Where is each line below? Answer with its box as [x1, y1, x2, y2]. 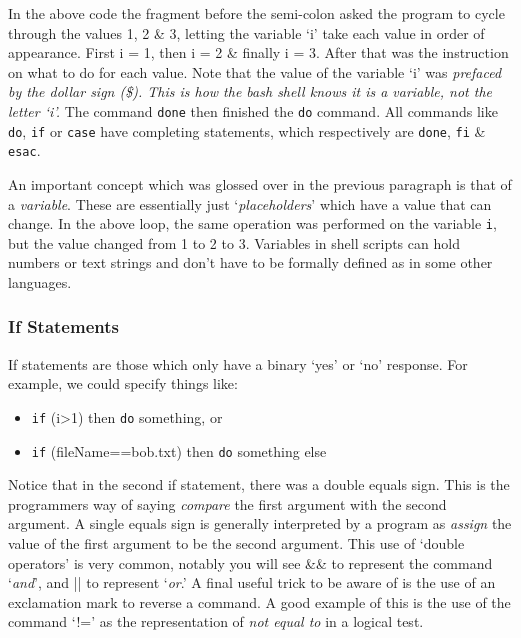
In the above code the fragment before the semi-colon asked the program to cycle [8, 3, 505, 23]
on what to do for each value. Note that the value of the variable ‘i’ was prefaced [8, 61, 502, 82]
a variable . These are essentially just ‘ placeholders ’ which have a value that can [8, 193, 492, 214]
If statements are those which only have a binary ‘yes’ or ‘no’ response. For [8, 353, 468, 374]
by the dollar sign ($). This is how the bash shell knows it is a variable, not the [8, 81, 493, 102]
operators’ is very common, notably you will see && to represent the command [8, 552, 493, 573]
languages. [8, 271, 72, 292]
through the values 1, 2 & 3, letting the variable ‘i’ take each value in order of [8, 22, 485, 43]
